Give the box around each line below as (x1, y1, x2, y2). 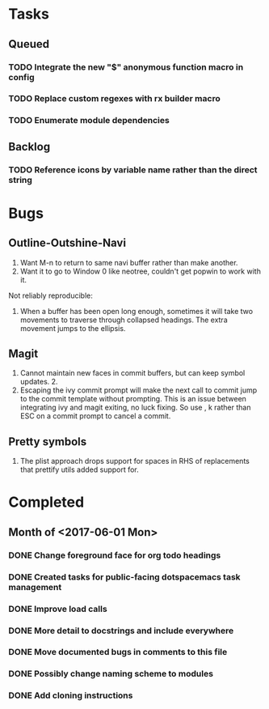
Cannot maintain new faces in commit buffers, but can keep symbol (19, 368, 246, 378)
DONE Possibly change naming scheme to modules (8, 669, 214, 680)
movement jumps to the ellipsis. (19, 323, 126, 333)
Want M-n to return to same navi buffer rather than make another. (19, 257, 238, 267)
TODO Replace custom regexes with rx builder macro (8, 93, 221, 104)
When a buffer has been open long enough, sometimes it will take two (19, 306, 253, 316)
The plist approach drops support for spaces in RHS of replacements (19, 456, 250, 466)
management (8, 581, 62, 592)
